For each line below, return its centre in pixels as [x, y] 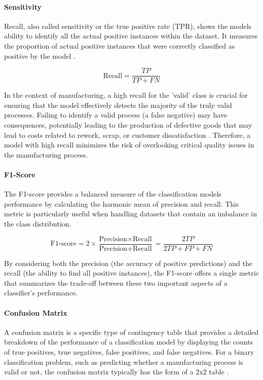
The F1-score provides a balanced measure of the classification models [113, 194]
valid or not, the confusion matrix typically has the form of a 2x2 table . [117, 372]
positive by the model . [40, 55]
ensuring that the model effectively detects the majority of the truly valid [118, 105]
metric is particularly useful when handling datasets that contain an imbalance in [131, 214]
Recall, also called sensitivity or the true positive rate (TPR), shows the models [128, 26]
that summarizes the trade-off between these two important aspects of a [116, 282]
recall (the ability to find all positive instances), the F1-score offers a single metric [131, 273]
